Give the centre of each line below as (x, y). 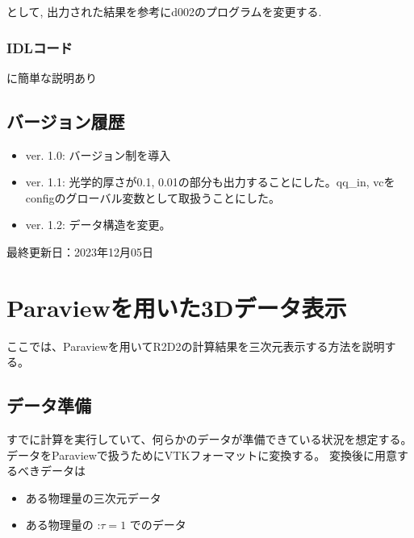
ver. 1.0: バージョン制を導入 (98, 154)
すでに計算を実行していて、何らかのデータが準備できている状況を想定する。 (209, 439)
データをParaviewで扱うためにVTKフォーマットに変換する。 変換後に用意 (202, 455)
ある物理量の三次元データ (93, 497)
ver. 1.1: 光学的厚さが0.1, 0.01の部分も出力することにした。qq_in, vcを (210, 182)
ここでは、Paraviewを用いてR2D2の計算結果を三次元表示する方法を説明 (196, 346)
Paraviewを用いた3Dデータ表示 (177, 307)
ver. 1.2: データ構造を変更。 (98, 225)
